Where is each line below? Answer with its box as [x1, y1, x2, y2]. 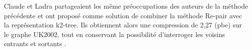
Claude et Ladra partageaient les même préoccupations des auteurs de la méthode [4, 1, 248, 11]
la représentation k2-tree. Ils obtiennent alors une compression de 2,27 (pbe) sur [4, 20, 242, 30]
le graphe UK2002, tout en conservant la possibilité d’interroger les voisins [4, 29, 225, 39]
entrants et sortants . [4, 38, 67, 49]
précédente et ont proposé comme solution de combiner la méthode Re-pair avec [4, 10, 242, 20]
